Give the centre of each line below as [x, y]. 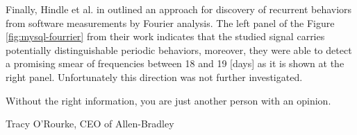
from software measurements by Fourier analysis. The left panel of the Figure [170, 22]
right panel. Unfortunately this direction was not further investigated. [154, 76]
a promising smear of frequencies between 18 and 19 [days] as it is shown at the [175, 63]
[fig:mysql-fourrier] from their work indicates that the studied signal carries [165, 36]
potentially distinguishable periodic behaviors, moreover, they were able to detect [179, 49]
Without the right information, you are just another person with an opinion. [168, 100]
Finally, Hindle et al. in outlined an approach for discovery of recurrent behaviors [179, 9]
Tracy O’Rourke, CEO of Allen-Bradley [90, 124]
